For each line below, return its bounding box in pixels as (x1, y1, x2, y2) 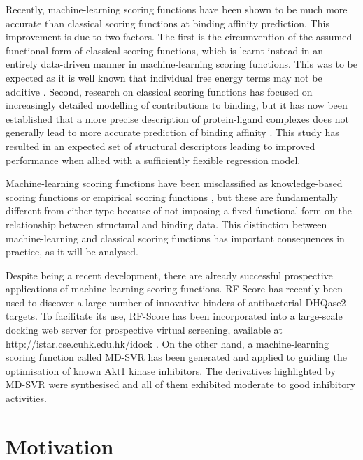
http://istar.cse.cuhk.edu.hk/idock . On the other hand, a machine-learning (6, 336, 329, 350)
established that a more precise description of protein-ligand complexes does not (6, 111, 349, 126)
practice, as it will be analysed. (6, 244, 138, 259)
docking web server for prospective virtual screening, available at (6, 322, 283, 337)
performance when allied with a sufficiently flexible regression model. (6, 152, 301, 167)
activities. (6, 391, 47, 406)
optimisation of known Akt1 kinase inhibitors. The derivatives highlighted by (6, 363, 336, 378)
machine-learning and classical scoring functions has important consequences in (6, 230, 345, 245)
